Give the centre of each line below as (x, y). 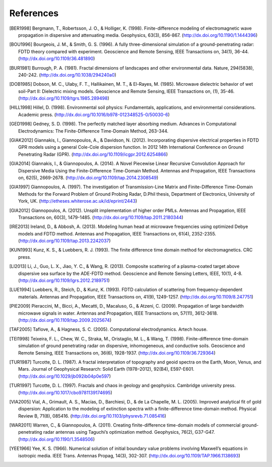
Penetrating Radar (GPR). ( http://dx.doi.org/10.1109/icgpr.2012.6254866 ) (93, 154)
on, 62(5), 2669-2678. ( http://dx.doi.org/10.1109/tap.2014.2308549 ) (88, 178)
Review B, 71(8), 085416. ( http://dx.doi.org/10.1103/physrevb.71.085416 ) (92, 416)
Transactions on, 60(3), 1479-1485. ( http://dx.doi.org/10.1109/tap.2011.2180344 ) (101, 217)
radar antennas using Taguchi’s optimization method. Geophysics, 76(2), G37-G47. (129, 432)
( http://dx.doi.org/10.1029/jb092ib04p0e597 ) (64, 376)
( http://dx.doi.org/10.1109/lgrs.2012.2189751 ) (64, 280)
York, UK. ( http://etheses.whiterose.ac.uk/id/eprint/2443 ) (78, 201)
